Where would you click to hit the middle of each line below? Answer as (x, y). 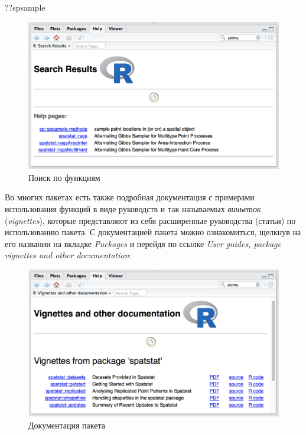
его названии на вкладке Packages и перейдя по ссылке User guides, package (143, 243)
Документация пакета (67, 425)
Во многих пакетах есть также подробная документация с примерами (130, 197)
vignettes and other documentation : (68, 255)
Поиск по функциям (64, 177)
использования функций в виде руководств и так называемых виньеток (133, 209)
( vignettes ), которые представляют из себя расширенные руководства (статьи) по (150, 220)
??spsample (25, 7)
